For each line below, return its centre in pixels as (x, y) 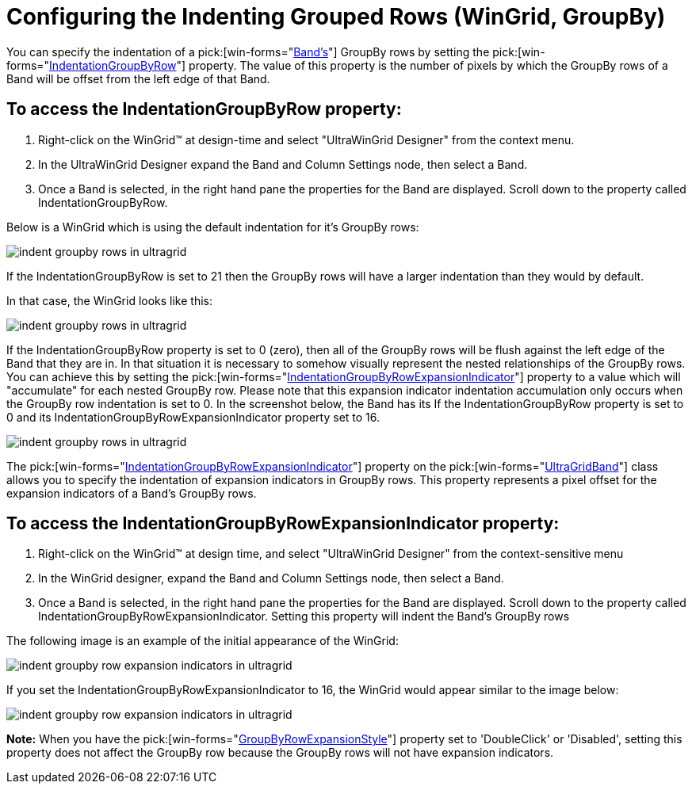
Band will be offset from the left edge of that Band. (138, 78)
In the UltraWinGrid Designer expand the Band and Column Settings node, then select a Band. (283, 164)
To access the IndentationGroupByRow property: (204, 109)
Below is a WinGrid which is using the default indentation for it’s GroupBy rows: (213, 227)
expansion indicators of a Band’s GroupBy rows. (132, 493)
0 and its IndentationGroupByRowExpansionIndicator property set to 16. (193, 417)
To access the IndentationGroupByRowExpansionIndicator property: (283, 524)
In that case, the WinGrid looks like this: (110, 300)
